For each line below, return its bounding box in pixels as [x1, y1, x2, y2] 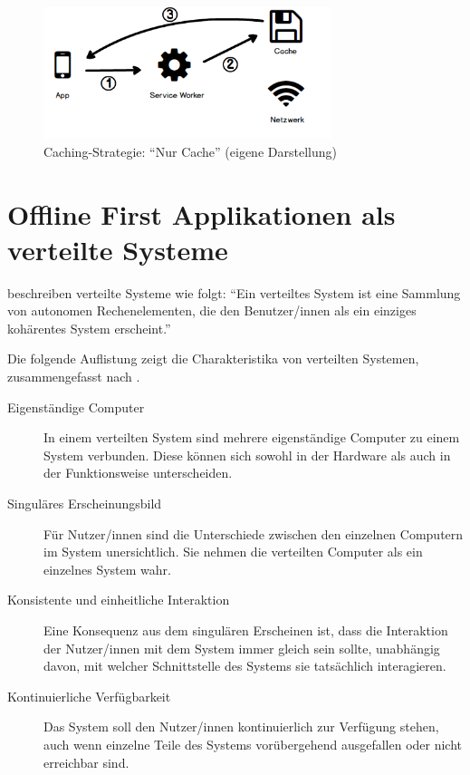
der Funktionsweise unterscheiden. [43, 463, 233, 482]
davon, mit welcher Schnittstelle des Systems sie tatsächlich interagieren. [43, 656, 446, 675]
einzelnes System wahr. [43, 559, 171, 578]
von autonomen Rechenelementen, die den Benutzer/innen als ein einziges [7, 301, 417, 320]
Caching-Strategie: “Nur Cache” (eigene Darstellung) [43, 141, 337, 160]
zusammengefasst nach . [7, 367, 140, 386]
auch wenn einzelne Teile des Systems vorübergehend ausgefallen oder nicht [43, 734, 463, 753]
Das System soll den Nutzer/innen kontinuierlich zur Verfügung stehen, [43, 717, 439, 736]
